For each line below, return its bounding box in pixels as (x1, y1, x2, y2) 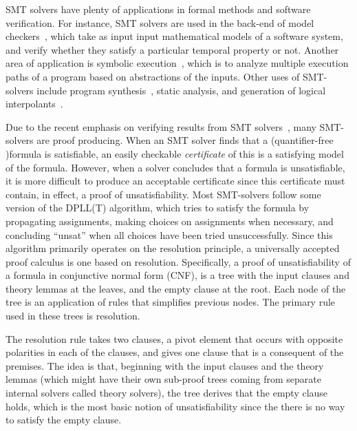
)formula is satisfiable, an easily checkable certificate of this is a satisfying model (6, 146, 344, 160)
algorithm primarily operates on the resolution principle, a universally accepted (6, 241, 340, 255)
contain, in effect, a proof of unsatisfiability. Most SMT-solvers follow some (6, 187, 321, 201)
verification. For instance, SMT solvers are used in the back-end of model (6, 15, 314, 30)
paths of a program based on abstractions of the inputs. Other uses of (6, 69, 300, 83)
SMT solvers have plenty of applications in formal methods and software (6, 2, 311, 16)
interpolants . (6, 96, 63, 111)
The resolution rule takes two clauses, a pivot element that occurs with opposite (6, 331, 343, 346)
